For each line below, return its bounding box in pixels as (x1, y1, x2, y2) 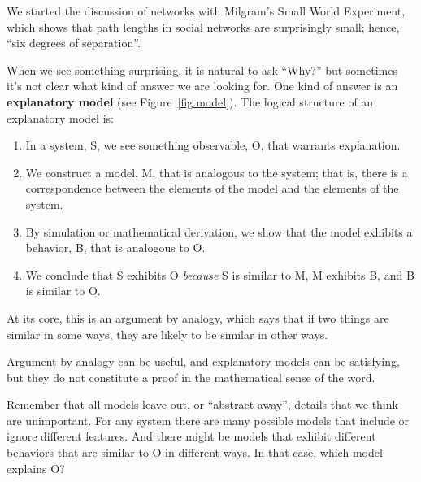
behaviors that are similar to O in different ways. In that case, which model (7, 444, 383, 461)
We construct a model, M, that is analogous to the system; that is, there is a (25, 163, 408, 180)
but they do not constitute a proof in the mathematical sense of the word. (7, 368, 375, 385)
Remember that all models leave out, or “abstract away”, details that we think (7, 396, 398, 413)
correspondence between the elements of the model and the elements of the (25, 180, 399, 197)
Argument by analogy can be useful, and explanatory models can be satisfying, (7, 353, 400, 370)
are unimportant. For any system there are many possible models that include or (7, 411, 410, 428)
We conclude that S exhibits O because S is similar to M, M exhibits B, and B (25, 266, 414, 283)
